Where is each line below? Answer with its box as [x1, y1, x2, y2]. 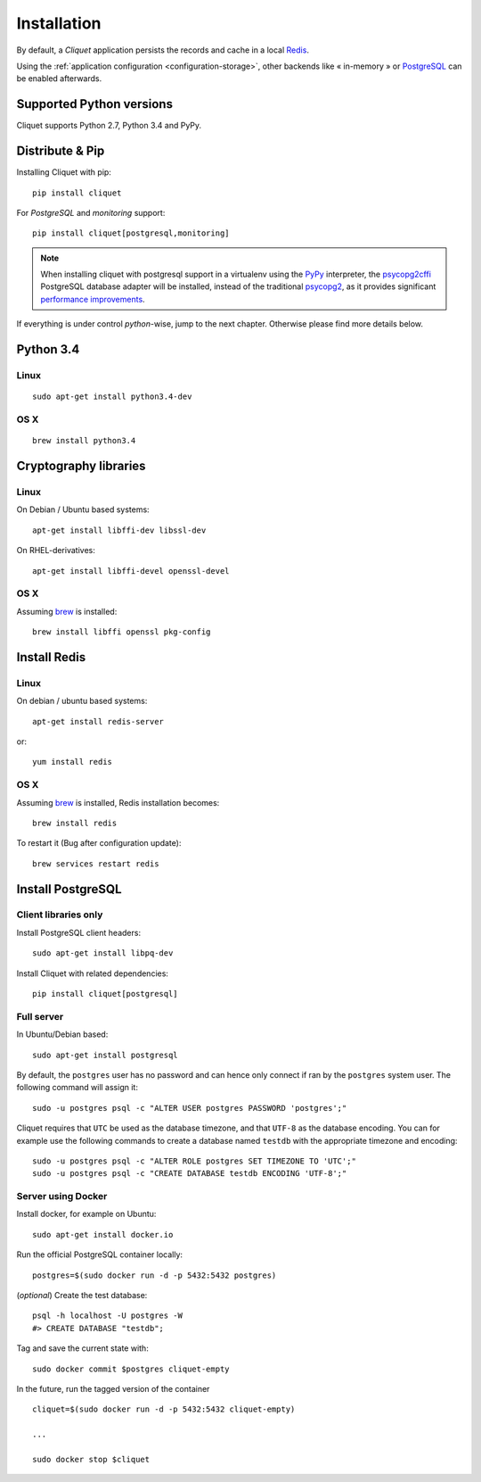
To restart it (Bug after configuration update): [16, 838, 182, 849]
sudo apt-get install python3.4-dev [32, 392, 192, 402]
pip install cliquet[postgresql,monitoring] [32, 228, 231, 238]
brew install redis [32, 817, 118, 828]
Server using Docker [16, 1190, 108, 1203]
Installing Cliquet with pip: [16, 167, 111, 178]
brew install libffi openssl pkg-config [32, 627, 211, 637]
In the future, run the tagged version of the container [16, 1383, 210, 1394]
